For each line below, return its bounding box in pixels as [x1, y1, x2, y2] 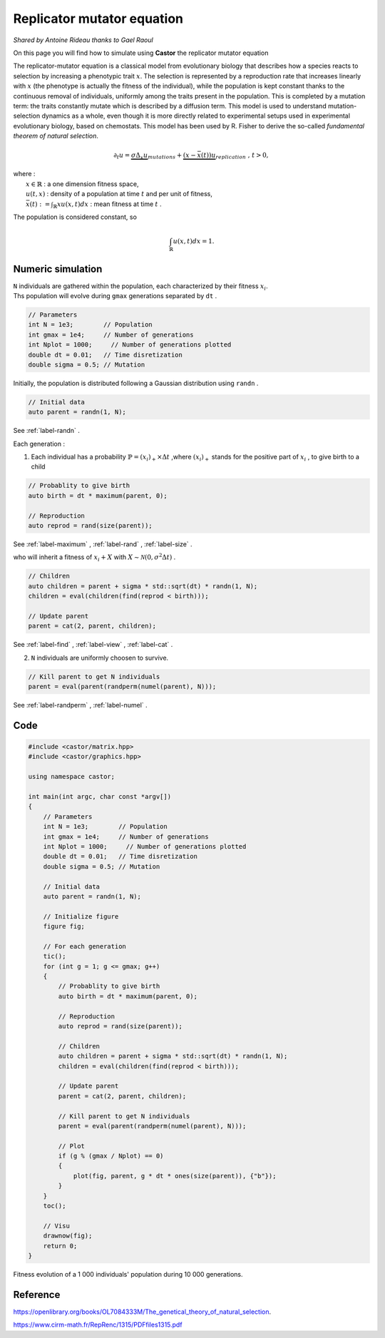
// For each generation [43, 942, 126, 950]
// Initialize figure [43, 912, 119, 920]
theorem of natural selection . [13, 132, 99, 141]
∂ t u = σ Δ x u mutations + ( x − [113, 150, 196, 160]
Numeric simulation [13, 262, 103, 275]
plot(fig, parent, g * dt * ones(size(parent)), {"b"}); [73, 1172, 277, 1180]
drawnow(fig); [43, 1232, 93, 1240]
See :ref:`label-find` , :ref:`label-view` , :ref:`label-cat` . [13, 640, 173, 649]
